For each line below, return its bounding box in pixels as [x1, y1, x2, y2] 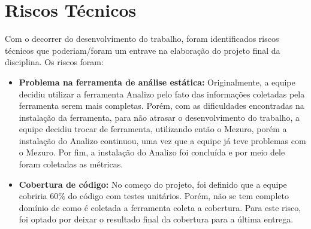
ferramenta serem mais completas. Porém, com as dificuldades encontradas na [19, 99, 304, 112]
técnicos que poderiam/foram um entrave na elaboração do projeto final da [5, 44, 280, 56]
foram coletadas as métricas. [19, 158, 123, 170]
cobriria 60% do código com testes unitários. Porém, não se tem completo [19, 190, 289, 202]
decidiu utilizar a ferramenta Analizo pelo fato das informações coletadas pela [19, 87, 305, 100]
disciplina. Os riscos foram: [5, 56, 104, 68]
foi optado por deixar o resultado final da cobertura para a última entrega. [19, 213, 294, 225]
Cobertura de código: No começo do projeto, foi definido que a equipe [19, 178, 287, 190]
